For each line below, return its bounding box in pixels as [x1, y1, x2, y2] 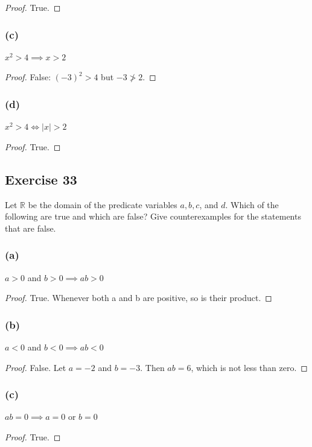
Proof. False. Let [5, 361, 66, 373]
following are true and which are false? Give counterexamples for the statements [5, 210, 301, 223]
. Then [140, 361, 165, 373]
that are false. [5, 221, 56, 234]
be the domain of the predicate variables [28, 198, 177, 211]
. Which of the [225, 198, 279, 211]
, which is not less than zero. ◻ [191, 361, 308, 373]
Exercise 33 [5, 170, 77, 188]
